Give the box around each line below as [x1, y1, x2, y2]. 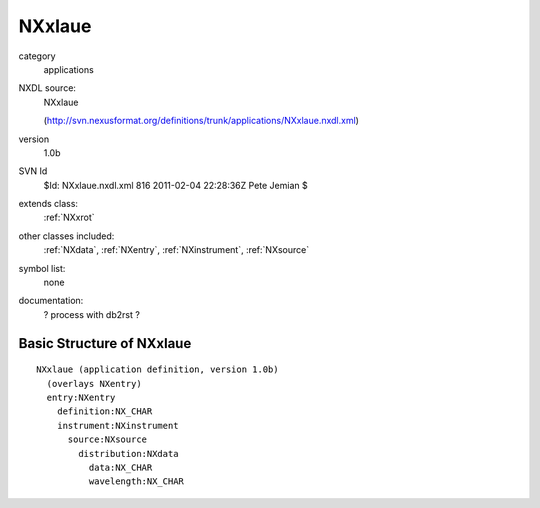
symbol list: [18, 262, 66, 274]
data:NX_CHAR [88, 461, 153, 473]
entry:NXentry [46, 391, 116, 403]
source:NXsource [67, 434, 148, 445]
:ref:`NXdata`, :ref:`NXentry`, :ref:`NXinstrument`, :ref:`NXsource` [43, 244, 310, 256]
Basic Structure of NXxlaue [18, 335, 192, 352]
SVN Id [18, 165, 48, 177]
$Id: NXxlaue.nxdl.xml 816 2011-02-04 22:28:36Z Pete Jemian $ [43, 179, 309, 191]
